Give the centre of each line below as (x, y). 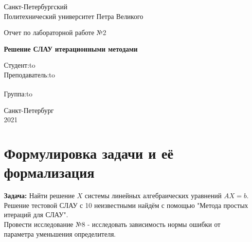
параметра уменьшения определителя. (60, 233)
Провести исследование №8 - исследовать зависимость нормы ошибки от (112, 224)
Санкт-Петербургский (36, 6)
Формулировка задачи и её (89, 153)
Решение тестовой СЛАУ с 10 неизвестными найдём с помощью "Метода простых (126, 205)
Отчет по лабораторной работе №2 (55, 32)
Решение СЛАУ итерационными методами (71, 48)
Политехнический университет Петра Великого (74, 16)
